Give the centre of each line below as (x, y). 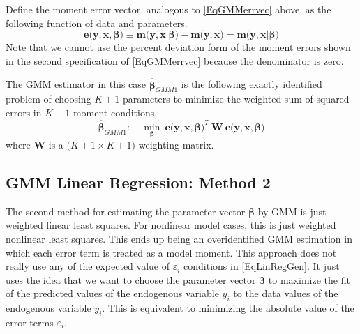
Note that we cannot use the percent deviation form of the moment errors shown (178, 47)
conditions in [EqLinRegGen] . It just (262, 266)
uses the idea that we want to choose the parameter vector (131, 279)
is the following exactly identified (252, 84)
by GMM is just (292, 211)
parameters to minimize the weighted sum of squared (236, 99)
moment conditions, (115, 112)
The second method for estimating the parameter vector (126, 211)
